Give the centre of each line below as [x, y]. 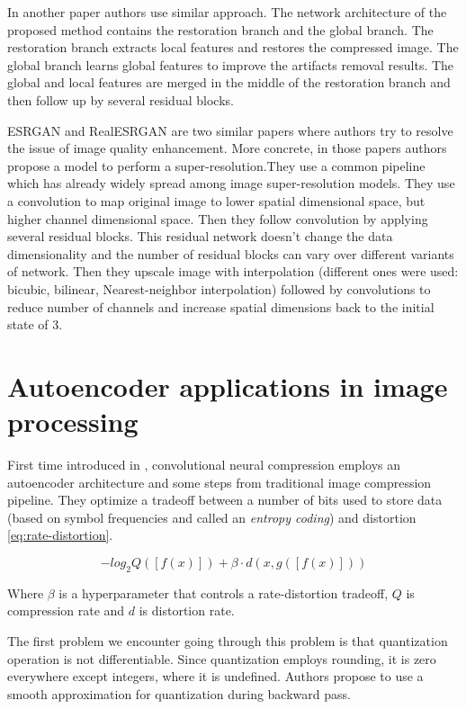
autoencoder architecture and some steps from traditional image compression [220, 482]
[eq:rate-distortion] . [60, 535]
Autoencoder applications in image [228, 386]
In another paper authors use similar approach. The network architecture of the [227, 12]
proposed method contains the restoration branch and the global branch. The [220, 29]
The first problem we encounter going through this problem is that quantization [228, 640]
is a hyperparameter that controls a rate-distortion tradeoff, [224, 592]
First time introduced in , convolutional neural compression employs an [204, 464]
